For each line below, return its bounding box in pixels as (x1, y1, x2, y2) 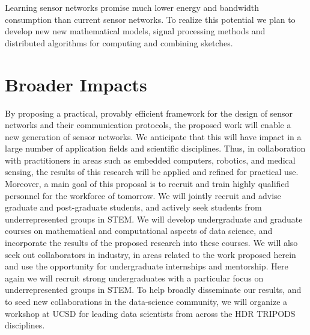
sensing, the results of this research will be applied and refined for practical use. (5, 165, 299, 178)
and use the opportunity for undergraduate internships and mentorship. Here (5, 260, 288, 272)
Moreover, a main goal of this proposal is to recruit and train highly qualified (5, 177, 290, 190)
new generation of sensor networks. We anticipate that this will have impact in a (5, 130, 302, 143)
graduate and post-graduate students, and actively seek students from (5, 201, 262, 214)
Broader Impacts (5, 72, 147, 96)
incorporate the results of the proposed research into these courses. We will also (5, 236, 298, 249)
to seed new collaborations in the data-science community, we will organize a (5, 295, 288, 307)
